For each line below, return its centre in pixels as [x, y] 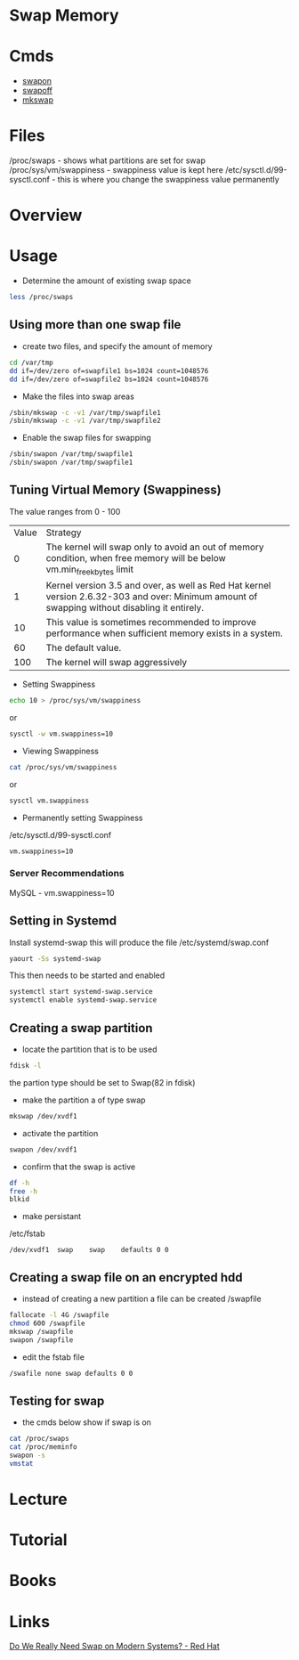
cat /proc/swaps [39, 1439]
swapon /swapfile [41, 1340]
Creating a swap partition [81, 1028]
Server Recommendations [67, 874]
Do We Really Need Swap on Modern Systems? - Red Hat [114, 1646]
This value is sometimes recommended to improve [151, 622]
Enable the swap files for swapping [86, 438]
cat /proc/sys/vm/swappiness [63, 767]
